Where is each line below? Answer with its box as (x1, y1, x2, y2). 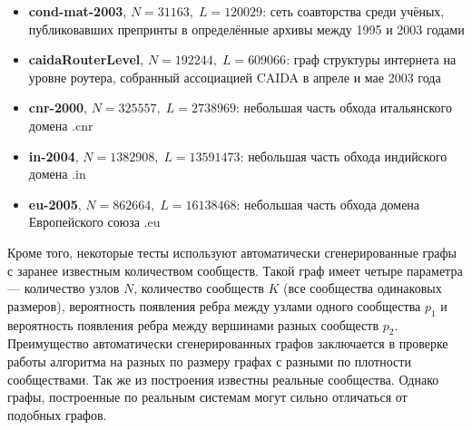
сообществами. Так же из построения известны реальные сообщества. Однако (7, 369, 439, 388)
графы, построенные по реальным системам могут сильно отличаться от (7, 387, 408, 406)
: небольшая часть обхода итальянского (235, 98, 452, 117)
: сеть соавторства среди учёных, (262, 2, 445, 20)
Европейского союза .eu (28, 212, 161, 231)
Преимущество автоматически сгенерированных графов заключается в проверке (7, 334, 448, 353)
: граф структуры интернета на (286, 50, 457, 69)
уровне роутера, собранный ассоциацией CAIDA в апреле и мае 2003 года (28, 67, 441, 86)
